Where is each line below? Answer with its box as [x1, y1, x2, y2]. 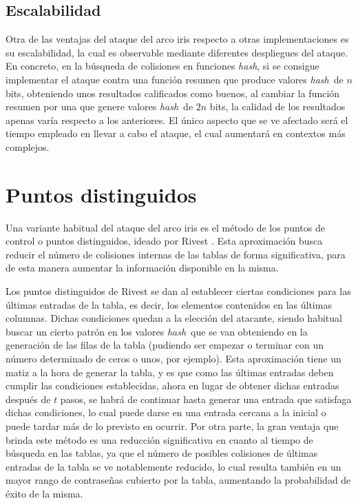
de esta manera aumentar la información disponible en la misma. [6, 260, 279, 275]
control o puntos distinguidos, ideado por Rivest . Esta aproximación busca [6, 234, 323, 248]
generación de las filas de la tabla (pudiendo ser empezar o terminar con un [6, 338, 324, 352]
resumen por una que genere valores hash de [6, 99, 193, 114]
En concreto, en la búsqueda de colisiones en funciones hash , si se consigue [6, 59, 319, 73]
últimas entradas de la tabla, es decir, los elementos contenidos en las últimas [6, 297, 332, 311]
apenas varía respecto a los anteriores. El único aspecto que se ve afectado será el [6, 112, 348, 127]
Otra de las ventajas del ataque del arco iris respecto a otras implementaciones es [6, 32, 349, 46]
